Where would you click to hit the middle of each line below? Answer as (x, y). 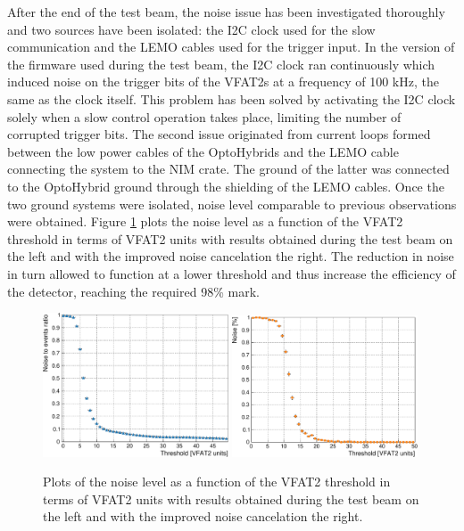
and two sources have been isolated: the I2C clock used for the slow (191, 29)
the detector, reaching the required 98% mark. (133, 291)
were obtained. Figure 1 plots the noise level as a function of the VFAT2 (205, 221)
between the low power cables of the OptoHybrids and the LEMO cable (203, 151)
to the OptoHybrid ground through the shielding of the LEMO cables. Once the (226, 186)
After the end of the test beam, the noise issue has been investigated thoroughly (226, 12)
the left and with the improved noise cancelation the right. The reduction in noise (231, 256)
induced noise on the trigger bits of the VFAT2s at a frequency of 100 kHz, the (223, 82)
